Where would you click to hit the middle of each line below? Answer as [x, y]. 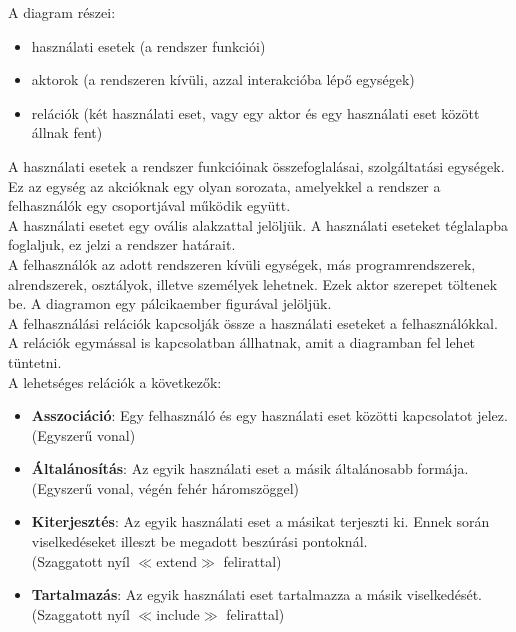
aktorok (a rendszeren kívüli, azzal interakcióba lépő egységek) [223, 79]
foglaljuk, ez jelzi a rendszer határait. [122, 244]
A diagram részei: [62, 12]
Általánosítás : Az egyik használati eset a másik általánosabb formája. [250, 468]
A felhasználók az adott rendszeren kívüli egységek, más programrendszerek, [242, 263]
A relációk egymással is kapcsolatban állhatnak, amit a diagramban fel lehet [242, 342]
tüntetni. [35, 361]
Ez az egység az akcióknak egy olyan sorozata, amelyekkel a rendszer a [224, 185]
